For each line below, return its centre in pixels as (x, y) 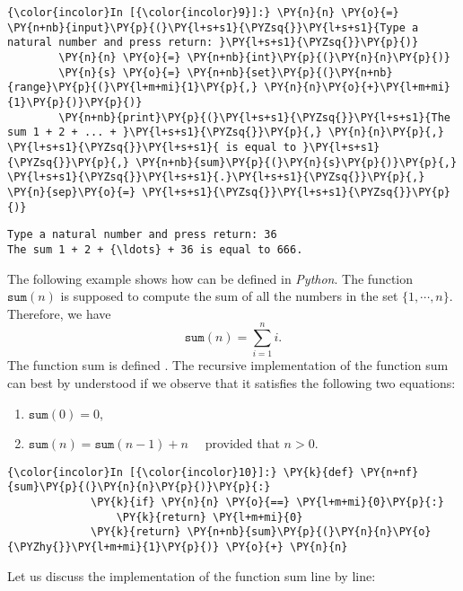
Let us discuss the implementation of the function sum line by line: (192, 575)
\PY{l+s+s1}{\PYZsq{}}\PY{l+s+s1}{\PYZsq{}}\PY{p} (296, 192)
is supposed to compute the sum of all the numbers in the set (229, 296)
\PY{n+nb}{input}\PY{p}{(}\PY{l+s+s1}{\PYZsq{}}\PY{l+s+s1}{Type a (213, 27)
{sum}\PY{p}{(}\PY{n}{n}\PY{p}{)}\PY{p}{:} (139, 487)
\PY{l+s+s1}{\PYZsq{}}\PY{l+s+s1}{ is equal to (152, 147)
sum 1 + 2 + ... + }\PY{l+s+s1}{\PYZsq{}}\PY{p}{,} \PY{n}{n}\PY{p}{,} (226, 132)
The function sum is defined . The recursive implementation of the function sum (228, 365)
